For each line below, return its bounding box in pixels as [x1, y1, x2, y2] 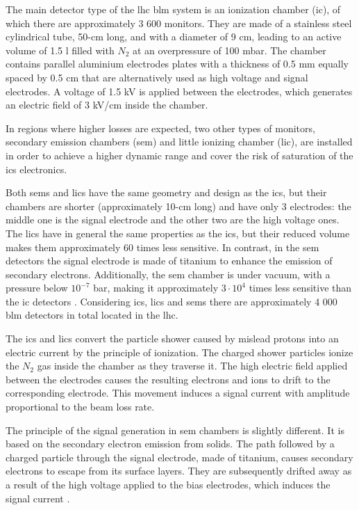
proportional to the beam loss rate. [6, 399, 155, 414]
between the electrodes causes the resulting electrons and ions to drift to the [6, 372, 331, 386]
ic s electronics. [6, 161, 67, 176]
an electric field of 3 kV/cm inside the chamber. [6, 97, 208, 112]
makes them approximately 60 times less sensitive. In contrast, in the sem [6, 239, 319, 254]
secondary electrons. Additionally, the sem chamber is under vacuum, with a [6, 266, 331, 281]
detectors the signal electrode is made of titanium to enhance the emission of [6, 253, 333, 268]
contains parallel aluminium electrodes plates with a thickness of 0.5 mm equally [6, 56, 349, 71]
